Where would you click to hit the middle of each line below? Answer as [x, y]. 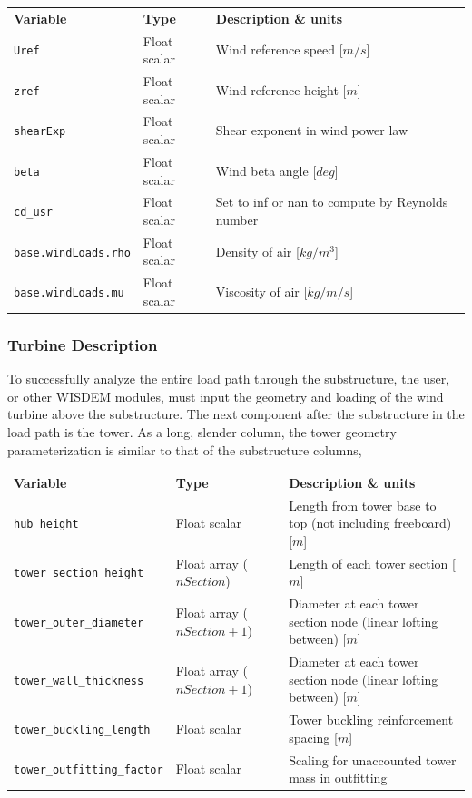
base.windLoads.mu [69, 292]
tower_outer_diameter [79, 623]
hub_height [46, 525]
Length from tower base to [363, 505]
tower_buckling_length [82, 730]
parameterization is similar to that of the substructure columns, [185, 449]
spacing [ [313, 737]
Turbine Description [83, 344]
